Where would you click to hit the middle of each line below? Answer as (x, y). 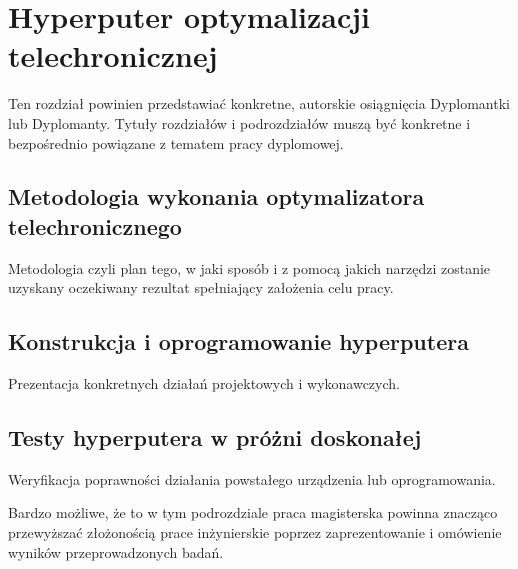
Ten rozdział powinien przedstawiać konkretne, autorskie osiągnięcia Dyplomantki (259, 103)
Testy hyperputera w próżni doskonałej (215, 437)
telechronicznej (113, 55)
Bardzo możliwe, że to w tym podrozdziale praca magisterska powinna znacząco (253, 512)
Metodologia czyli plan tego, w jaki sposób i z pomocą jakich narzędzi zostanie (249, 267)
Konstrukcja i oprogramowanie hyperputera (238, 341)
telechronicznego (95, 225)
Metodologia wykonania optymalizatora (216, 196)
